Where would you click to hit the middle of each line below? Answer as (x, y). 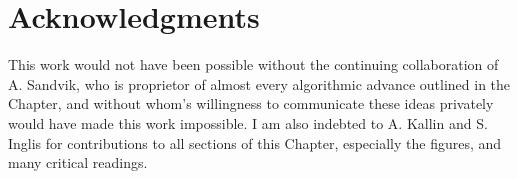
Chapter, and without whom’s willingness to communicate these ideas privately (251, 103)
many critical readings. (78, 162)
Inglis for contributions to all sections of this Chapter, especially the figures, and (255, 142)
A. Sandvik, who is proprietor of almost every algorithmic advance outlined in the (259, 83)
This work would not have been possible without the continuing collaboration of (253, 64)
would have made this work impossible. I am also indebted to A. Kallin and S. (248, 122)
